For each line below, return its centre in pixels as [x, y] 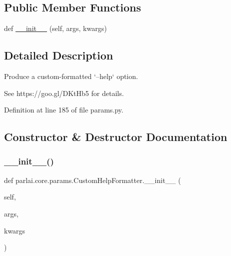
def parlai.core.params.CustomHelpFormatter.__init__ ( [92, 180]
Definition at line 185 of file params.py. [64, 110]
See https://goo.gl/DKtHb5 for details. [64, 93]
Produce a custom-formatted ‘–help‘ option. [71, 76]
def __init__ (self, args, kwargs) [55, 28]
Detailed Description [59, 55]
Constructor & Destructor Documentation [116, 137]
